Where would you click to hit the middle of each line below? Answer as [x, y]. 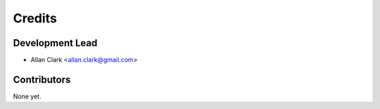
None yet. [27, 96]
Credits [35, 18]
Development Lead [55, 43]
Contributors [42, 79]
